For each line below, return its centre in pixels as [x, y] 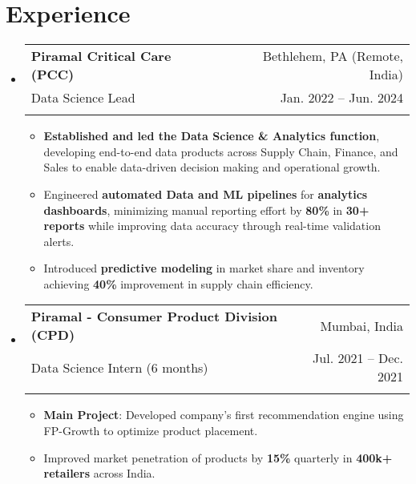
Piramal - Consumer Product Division [154, 317]
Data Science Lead [83, 98]
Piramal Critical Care [101, 56]
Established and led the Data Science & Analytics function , [212, 136]
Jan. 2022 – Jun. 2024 [341, 98]
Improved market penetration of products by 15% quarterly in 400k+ [218, 457]
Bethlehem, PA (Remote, [333, 56]
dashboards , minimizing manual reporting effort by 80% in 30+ [206, 210]
